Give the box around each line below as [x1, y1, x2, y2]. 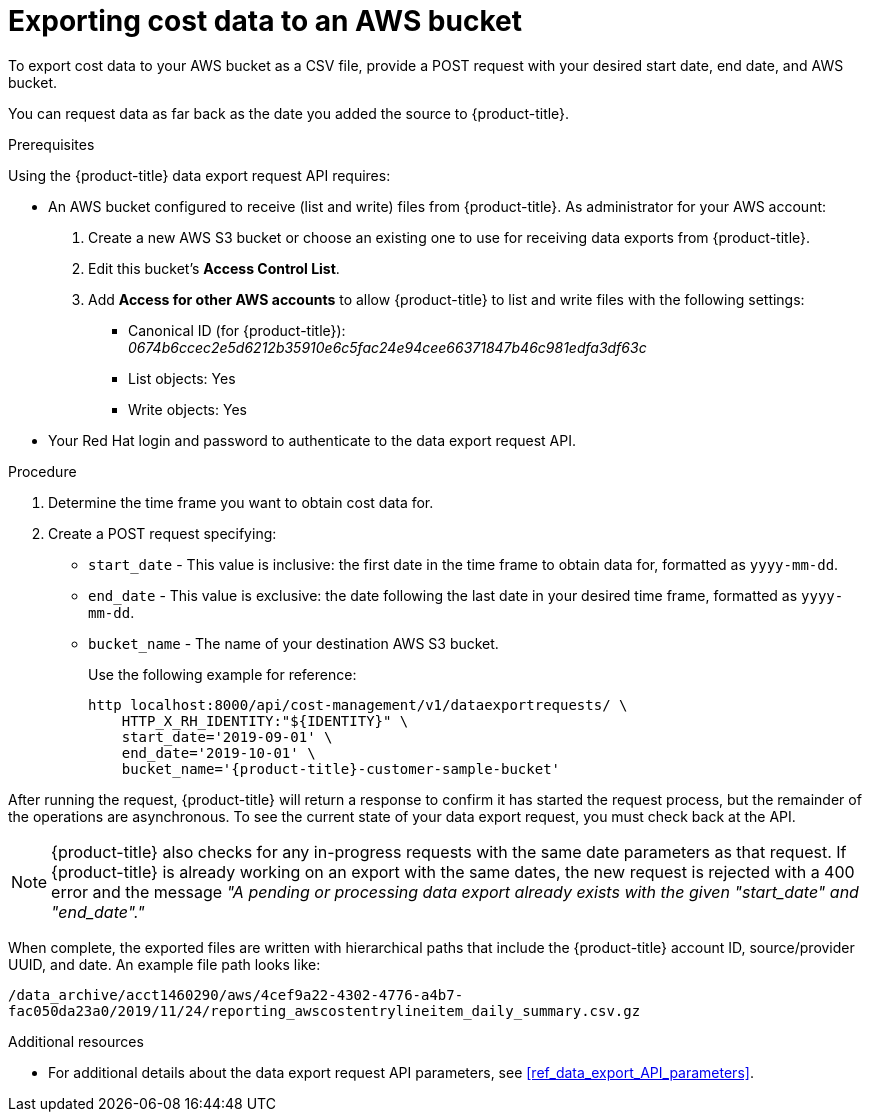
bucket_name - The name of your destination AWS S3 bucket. [88, 634, 499, 652]
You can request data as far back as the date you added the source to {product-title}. [8, 104, 570, 122]
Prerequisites [8, 135, 95, 153]
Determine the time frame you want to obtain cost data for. [48, 493, 434, 511]
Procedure [8, 462, 77, 480]
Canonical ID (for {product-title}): [128, 321, 346, 339]
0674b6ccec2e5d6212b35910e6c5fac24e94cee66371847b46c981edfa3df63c [128, 338, 647, 356]
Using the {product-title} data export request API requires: [8, 166, 391, 184]
